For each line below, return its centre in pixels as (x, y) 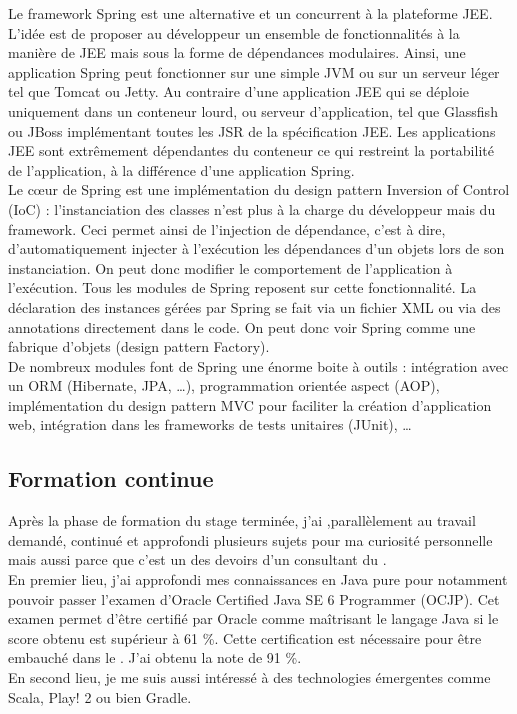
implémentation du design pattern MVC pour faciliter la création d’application (250, 404)
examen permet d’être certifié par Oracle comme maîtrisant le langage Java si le (253, 618)
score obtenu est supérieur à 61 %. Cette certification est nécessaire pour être (245, 637)
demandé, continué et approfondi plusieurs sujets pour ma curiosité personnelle (250, 539)
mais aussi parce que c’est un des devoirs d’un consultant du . (197, 559)
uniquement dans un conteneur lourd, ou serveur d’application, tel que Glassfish (253, 110)
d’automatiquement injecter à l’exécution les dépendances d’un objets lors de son (256, 248)
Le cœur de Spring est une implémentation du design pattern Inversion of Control (259, 189)
